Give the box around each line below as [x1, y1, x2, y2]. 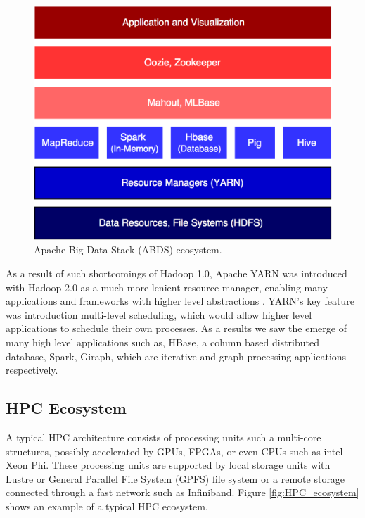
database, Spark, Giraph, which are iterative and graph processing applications [6, 348, 347, 363]
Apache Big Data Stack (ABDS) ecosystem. [34, 242, 222, 257]
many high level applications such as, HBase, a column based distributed [6, 334, 319, 349]
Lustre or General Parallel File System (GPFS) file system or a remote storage [6, 471, 345, 486]
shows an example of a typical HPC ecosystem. [6, 498, 208, 513]
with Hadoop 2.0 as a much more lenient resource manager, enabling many [6, 279, 328, 294]
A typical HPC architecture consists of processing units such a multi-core [6, 429, 321, 444]
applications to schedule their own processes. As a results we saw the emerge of [6, 321, 347, 336]
